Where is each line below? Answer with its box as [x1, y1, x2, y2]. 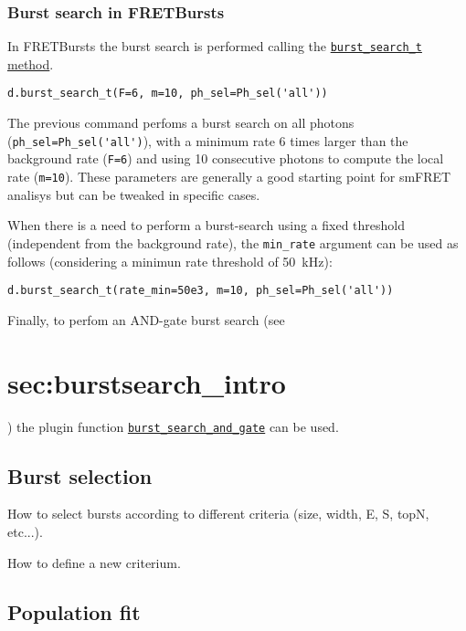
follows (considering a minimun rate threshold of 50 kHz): [7, 251, 333, 270]
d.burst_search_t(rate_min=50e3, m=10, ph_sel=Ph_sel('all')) [7, 284, 394, 298]
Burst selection [7, 461, 153, 489]
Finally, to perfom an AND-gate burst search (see [7, 310, 285, 329]
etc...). [7, 521, 43, 541]
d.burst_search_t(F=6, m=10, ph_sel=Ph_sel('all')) [7, 87, 328, 100]
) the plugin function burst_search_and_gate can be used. [7, 416, 339, 436]
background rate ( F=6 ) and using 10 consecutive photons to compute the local [7, 149, 444, 168]
